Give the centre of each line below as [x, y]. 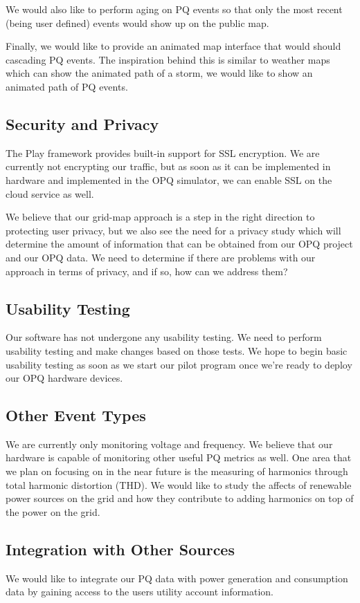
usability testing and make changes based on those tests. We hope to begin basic [177, 350]
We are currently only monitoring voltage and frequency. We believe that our [169, 444]
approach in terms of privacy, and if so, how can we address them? [147, 271]
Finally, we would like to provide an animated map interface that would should [173, 46]
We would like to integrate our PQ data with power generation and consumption [177, 578]
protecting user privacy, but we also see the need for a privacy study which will [173, 230]
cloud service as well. [50, 193]
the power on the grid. [53, 511]
